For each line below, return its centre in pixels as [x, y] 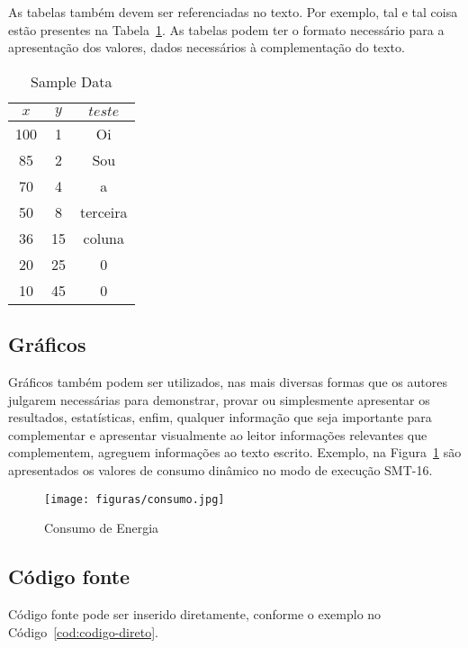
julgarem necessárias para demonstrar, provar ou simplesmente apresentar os [219, 399]
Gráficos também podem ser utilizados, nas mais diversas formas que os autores [228, 381]
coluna [103, 238]
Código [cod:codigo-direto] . [83, 631]
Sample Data [72, 81]
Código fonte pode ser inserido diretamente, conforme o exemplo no [195, 614]
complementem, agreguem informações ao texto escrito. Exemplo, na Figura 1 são [235, 452]
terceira [104, 211]
